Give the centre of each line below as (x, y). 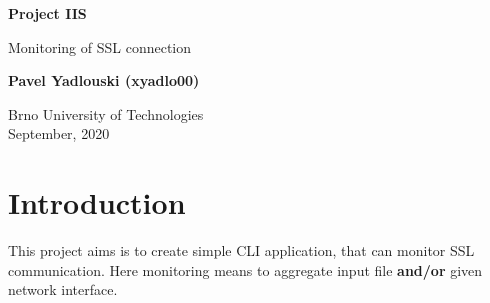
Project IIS (47, 13)
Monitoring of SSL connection (100, 46)
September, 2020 (59, 133)
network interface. (63, 289)
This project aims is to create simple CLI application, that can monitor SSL (241, 250)
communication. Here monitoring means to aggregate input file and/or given (245, 269)
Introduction (97, 202)
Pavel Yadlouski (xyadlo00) (104, 80)
